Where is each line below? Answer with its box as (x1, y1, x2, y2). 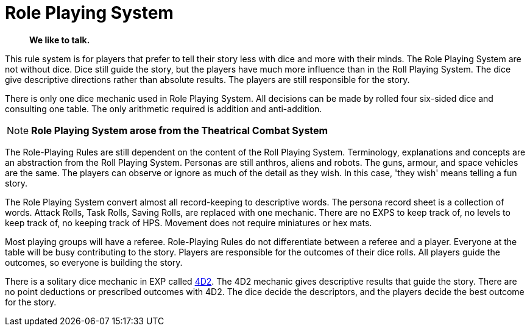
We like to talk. (29, 34, 90, 45)
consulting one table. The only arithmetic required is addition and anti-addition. (5, 103, 322, 114)
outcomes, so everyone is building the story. (5, 257, 183, 268)
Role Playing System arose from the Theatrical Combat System (31, 124, 328, 137)
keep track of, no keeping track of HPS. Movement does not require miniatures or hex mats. (5, 217, 372, 228)
